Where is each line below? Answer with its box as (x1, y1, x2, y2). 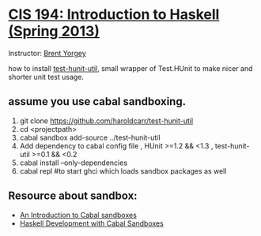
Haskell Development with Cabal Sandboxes (19, 219, 164, 228)
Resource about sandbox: (8, 189, 138, 203)
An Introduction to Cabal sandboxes (19, 210, 137, 219)
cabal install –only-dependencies (19, 158, 128, 167)
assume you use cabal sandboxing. (8, 95, 187, 108)
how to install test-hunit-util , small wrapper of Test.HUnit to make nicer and (8, 63, 253, 73)
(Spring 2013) (8, 22, 100, 40)
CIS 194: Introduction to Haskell (8, 6, 220, 24)
